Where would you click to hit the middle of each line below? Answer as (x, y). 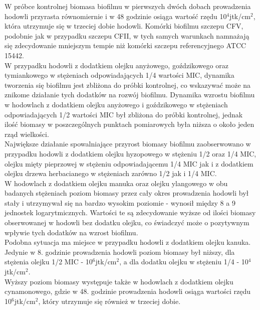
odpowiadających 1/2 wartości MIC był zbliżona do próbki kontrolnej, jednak (124, 114)
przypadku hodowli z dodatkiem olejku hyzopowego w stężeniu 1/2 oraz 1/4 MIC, (131, 153)
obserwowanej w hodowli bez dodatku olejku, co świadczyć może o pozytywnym (127, 222)
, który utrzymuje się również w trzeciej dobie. (109, 301)
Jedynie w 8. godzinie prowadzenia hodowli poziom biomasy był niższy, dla (120, 252)
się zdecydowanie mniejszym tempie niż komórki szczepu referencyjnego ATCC (125, 45)
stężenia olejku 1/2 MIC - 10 (49, 262)
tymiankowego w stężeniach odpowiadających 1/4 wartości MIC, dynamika (119, 75)
